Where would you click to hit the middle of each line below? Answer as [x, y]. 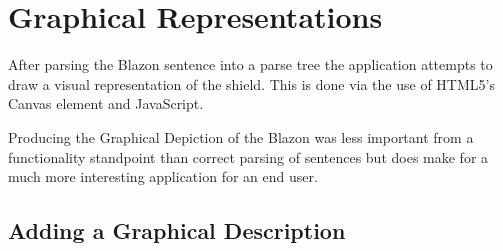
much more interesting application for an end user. [163, 176]
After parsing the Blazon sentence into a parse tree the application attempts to [250, 64]
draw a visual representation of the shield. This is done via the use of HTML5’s [251, 83]
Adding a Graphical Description [177, 230]
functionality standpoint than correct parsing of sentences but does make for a [248, 156]
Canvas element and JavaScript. [106, 103]
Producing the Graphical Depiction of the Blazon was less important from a [241, 136]
